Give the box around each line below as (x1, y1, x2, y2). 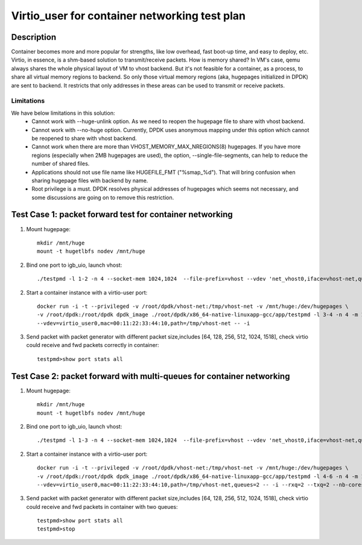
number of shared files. (31, 160, 90, 167)
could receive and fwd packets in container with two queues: (26, 503, 178, 510)
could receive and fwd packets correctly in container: (26, 342, 159, 349)
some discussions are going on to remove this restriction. (31, 194, 174, 201)
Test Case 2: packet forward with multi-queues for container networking (11, 371, 290, 381)
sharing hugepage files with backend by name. (31, 177, 148, 184)
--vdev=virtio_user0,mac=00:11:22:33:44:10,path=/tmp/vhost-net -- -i (37, 320, 250, 327)
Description (11, 32, 57, 42)
